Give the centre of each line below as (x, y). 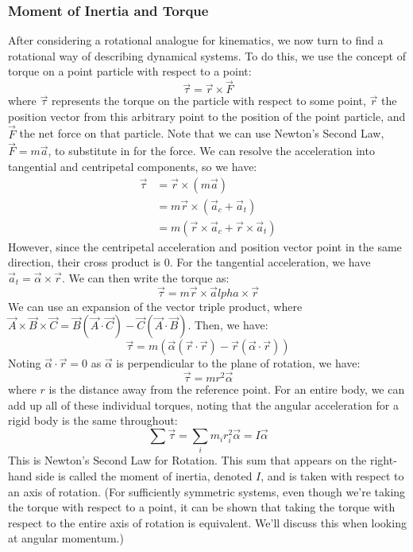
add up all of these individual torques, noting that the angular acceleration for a (203, 404)
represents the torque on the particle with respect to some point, (208, 101)
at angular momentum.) (66, 538)
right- (383, 460)
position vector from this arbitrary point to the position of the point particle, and (207, 116)
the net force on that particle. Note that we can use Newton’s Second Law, (202, 133)
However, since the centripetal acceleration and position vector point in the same (205, 246)
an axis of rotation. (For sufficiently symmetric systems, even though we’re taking (207, 491)
